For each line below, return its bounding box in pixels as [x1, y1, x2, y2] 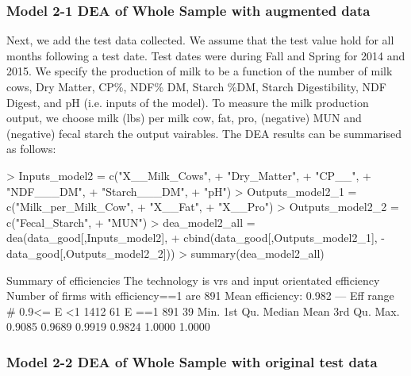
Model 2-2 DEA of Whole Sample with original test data [6, 351, 378, 371]
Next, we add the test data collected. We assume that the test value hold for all [6, 32, 394, 48]
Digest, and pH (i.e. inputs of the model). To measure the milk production [6, 94, 369, 110]
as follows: [6, 140, 56, 157]
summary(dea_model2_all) [190, 244, 325, 261]
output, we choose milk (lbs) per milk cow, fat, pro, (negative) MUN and [6, 109, 362, 126]
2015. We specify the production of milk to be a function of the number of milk [6, 63, 393, 79]
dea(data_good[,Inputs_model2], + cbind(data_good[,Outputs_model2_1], [6, 229, 378, 246]
